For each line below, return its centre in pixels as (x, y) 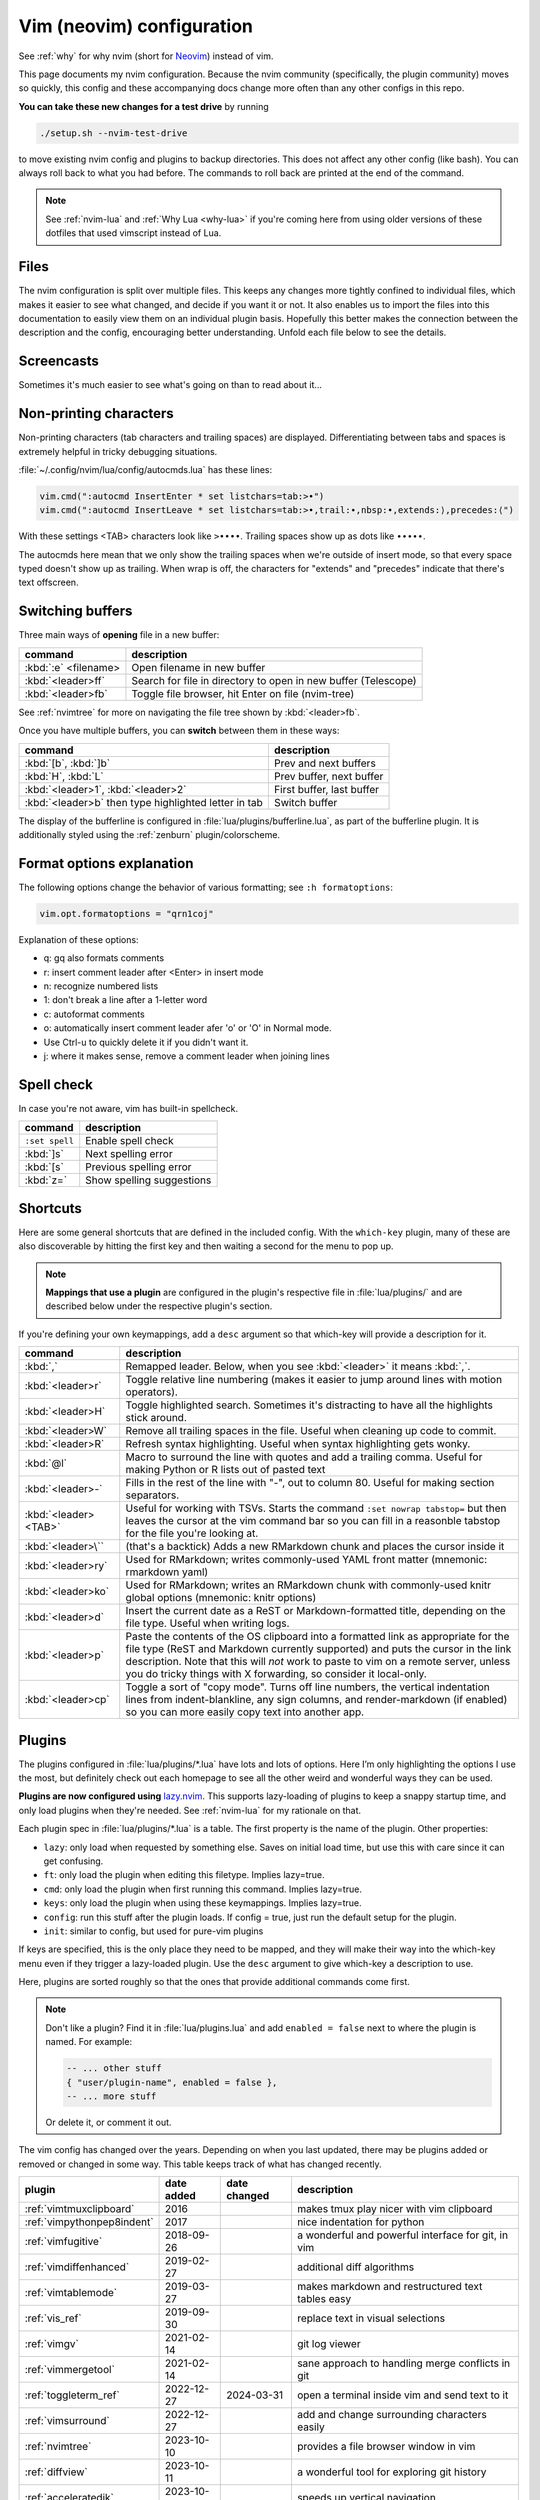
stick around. (156, 1418)
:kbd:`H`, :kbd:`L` (64, 776)
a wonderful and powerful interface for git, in (402, 2235)
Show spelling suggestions (148, 1180)
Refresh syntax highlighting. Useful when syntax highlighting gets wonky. (298, 1444)
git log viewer (328, 2344)
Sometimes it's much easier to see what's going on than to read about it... (170, 385)
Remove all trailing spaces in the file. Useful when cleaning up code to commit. (311, 1431)
